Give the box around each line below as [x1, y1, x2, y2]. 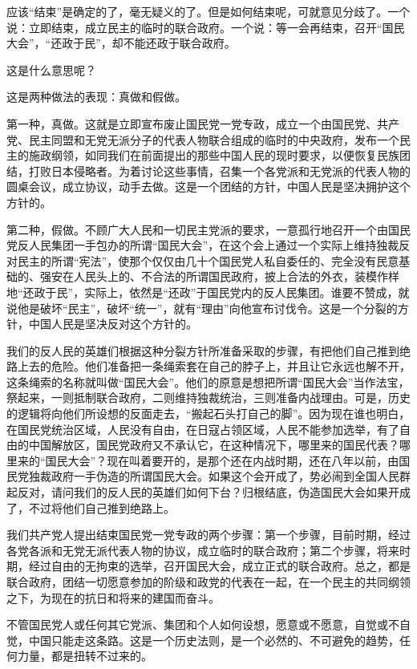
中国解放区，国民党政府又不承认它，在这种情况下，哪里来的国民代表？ [28, 436, 399, 453]
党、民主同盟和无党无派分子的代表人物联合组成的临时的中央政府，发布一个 [6, 131, 399, 148]
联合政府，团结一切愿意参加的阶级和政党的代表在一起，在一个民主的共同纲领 [6, 574, 411, 590]
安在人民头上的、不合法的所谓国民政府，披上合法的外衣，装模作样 [51, 268, 399, 285]
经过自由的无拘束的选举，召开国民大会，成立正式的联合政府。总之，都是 [28, 557, 411, 574]
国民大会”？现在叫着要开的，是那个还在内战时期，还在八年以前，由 [45, 452, 399, 468]
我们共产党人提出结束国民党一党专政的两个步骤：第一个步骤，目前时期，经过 [6, 526, 411, 543]
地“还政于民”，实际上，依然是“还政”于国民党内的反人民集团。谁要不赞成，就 [6, 283, 410, 300]
